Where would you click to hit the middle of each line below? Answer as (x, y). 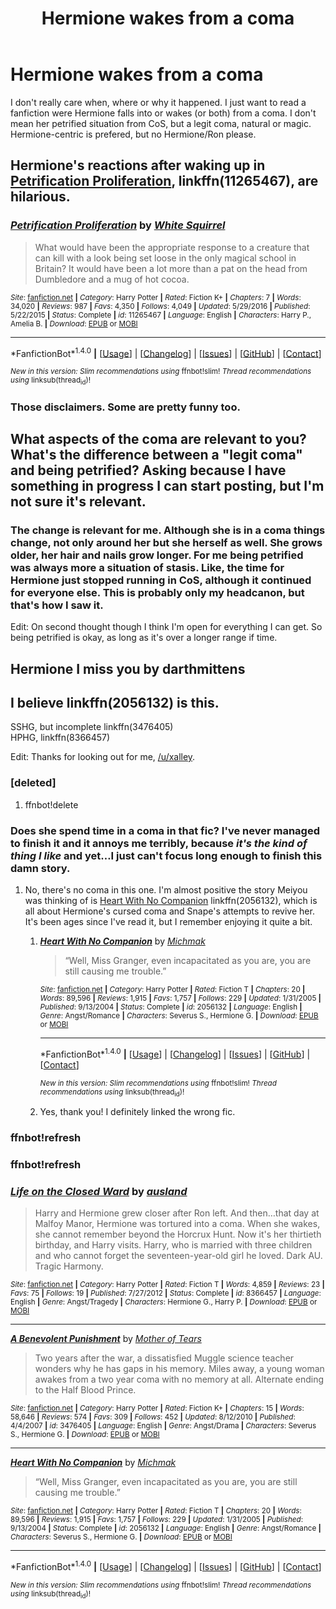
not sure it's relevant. (78, 501)
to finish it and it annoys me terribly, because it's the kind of (159, 843)
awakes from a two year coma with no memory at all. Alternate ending (179, 1379)
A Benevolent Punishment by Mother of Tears (106, 1339)
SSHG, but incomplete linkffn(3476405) (92, 727)
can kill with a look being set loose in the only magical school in (165, 258)
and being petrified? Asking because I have (148, 470)
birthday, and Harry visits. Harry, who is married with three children (173, 1245)
